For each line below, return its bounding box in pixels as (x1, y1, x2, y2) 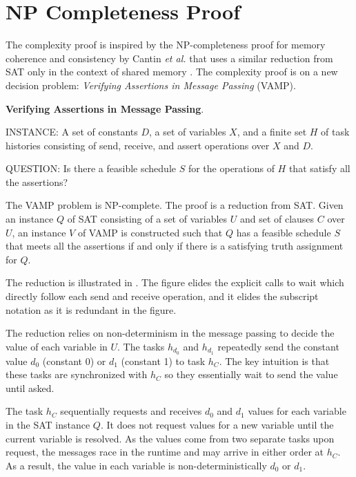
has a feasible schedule (236, 225, 331, 239)
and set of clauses (239, 212, 315, 226)
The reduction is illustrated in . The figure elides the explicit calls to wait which (6, 275, 344, 290)
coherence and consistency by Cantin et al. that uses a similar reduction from (6, 50, 333, 65)
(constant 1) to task (121, 353, 206, 368)
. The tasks (117, 339, 165, 353)
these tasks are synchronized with (6, 367, 148, 382)
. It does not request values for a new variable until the (100, 418, 334, 432)
